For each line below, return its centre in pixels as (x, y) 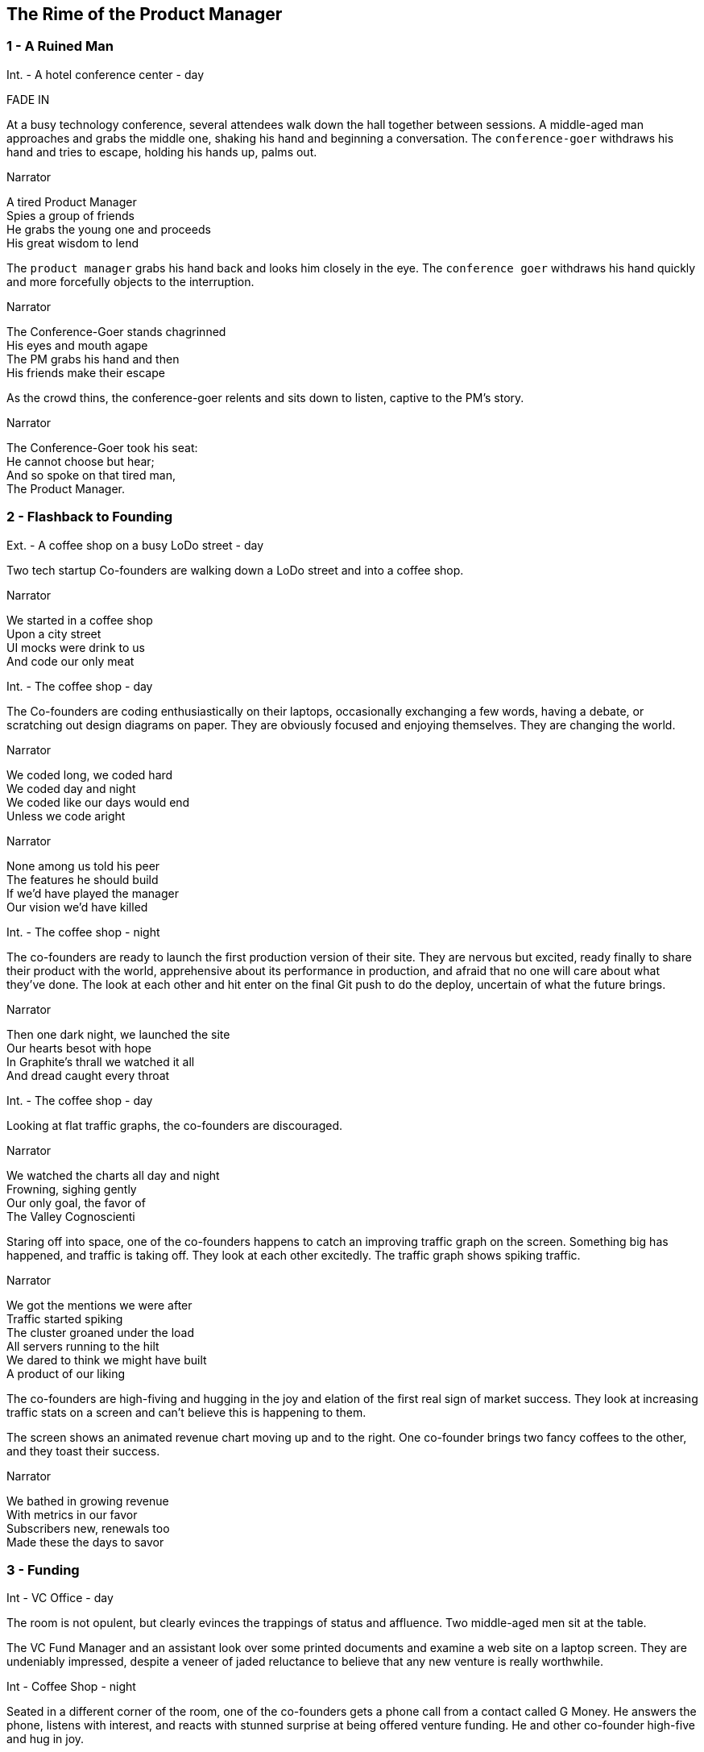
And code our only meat (70, 661)
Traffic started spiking (65, 1318)
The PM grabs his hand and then (93, 359)
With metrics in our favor (72, 1514)
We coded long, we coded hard (90, 774)
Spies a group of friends (70, 215)
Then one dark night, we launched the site (118, 1034)
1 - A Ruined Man (60, 46)
